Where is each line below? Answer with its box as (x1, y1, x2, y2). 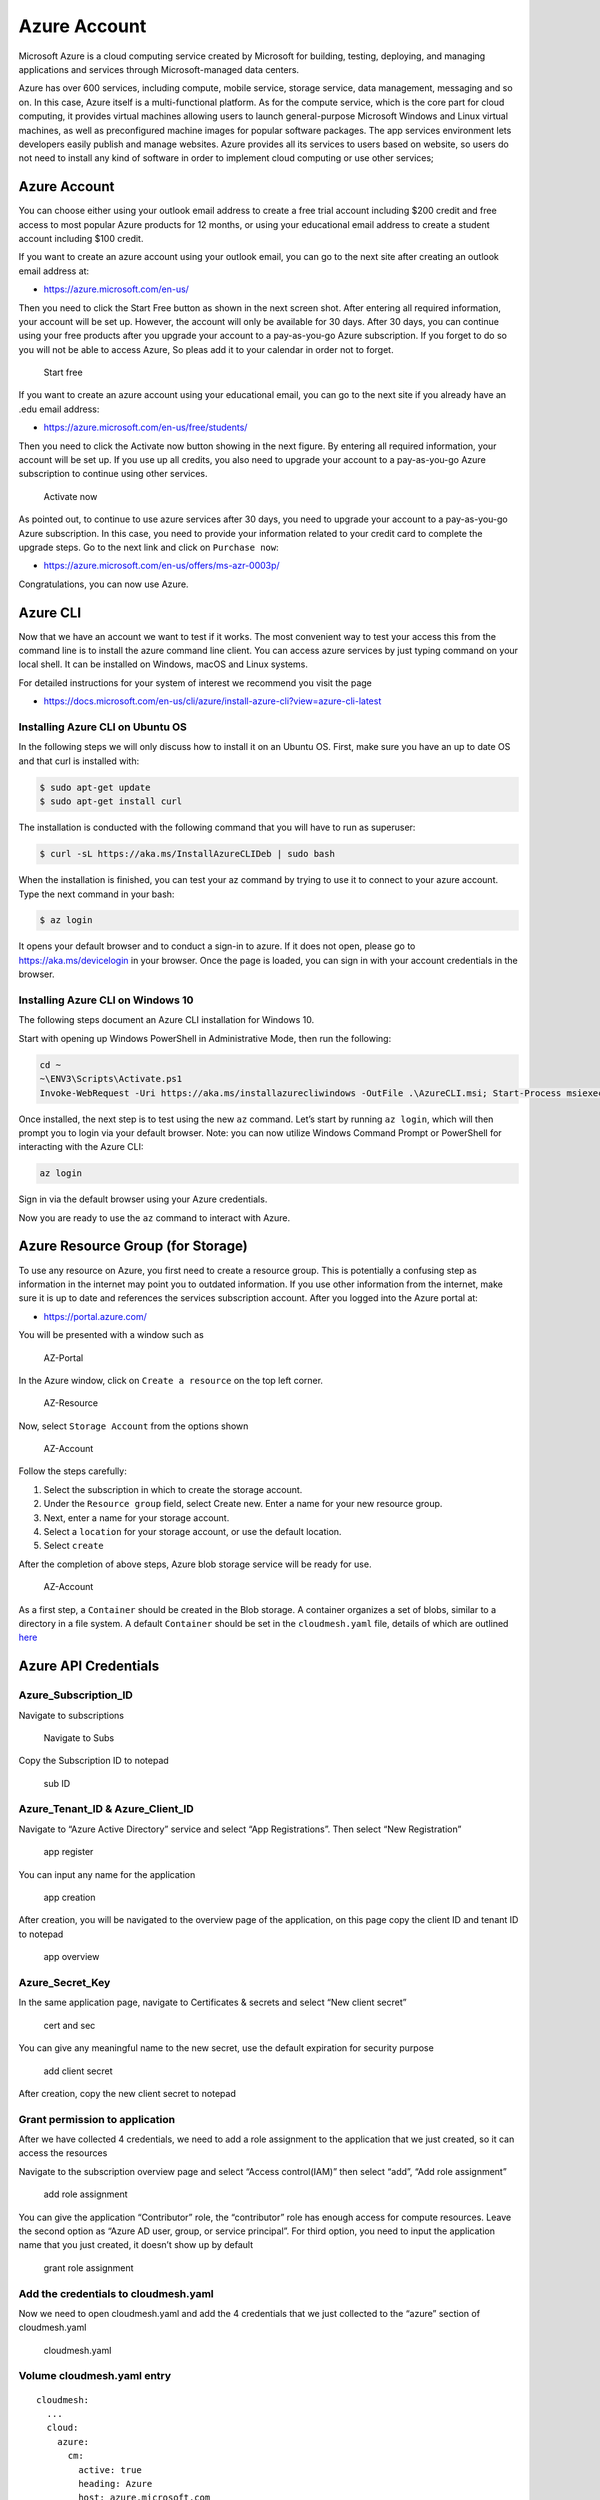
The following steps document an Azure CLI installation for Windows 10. (18, 1014, 315, 1026)
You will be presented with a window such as (18, 1329, 204, 1341)
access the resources (18, 2147, 108, 2159)
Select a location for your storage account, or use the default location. (43, 1526, 342, 1538)
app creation (43, 1891, 96, 1904)
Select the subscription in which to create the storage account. (43, 1483, 303, 1495)
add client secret (43, 2065, 114, 2077)
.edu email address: (18, 403, 100, 415)
